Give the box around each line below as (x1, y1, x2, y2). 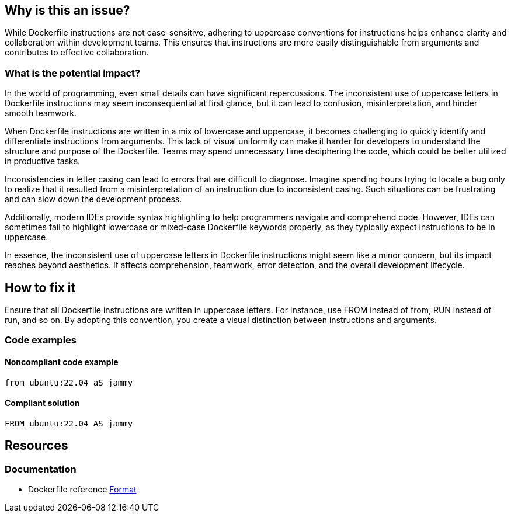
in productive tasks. (5, 156, 81, 166)
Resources (5, 438, 68, 453)
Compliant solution (5, 398, 80, 408)
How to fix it (5, 280, 76, 295)
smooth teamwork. (5, 108, 77, 119)
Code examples (5, 334, 77, 346)
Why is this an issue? (5, 3, 130, 18)
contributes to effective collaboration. (5, 47, 149, 58)
